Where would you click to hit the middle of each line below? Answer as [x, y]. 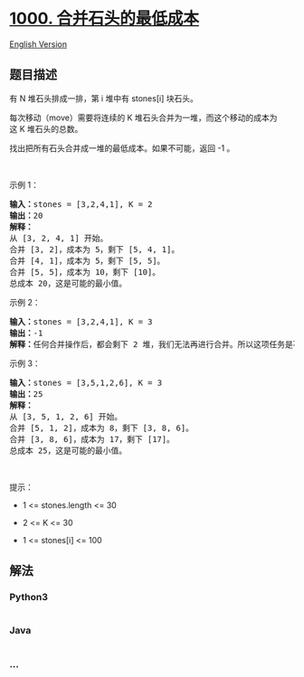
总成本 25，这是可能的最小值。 [68, 450]
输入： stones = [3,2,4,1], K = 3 [81, 321]
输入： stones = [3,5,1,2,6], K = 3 [86, 382]
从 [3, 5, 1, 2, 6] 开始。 [66, 416]
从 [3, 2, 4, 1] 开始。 [59, 238]
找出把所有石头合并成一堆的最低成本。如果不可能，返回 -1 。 [122, 148]
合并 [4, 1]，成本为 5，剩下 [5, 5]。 [87, 260]
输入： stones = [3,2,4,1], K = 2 [81, 204]
